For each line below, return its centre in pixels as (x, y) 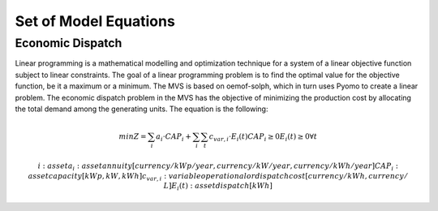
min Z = (133, 137)
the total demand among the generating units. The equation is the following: (142, 109)
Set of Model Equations (95, 21)
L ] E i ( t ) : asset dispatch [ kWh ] (218, 187)
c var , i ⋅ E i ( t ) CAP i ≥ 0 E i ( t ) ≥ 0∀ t (263, 138)
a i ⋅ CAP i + (174, 138)
